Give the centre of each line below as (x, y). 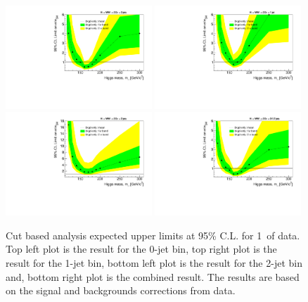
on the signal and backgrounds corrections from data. (121, 290)
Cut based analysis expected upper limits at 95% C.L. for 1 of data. (153, 235)
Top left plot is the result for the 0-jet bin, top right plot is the (141, 249)
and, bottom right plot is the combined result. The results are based (153, 276)
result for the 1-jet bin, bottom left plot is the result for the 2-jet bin (154, 263)
